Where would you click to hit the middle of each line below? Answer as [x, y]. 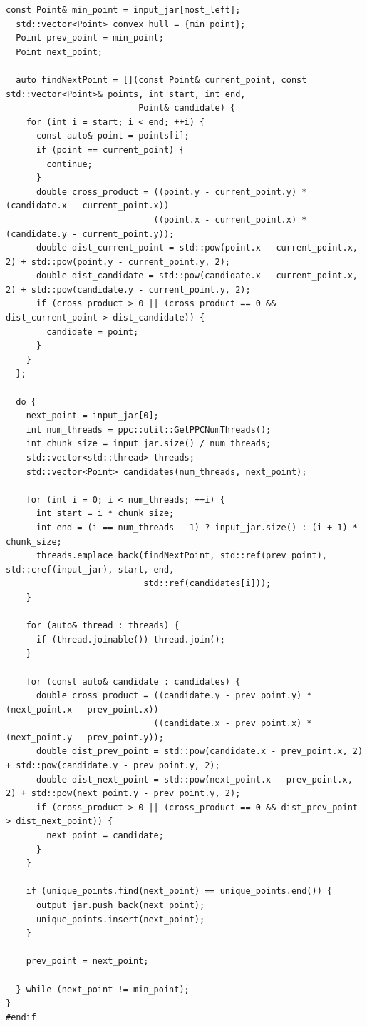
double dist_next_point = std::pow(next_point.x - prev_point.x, [194, 779]
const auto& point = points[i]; [113, 136]
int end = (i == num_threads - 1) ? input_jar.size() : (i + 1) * [197, 527]
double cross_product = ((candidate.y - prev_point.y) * [174, 696]
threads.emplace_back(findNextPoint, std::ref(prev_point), [182, 556]
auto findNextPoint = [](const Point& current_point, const [161, 80]
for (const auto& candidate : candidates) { [133, 682]
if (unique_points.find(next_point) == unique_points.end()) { [179, 891]
